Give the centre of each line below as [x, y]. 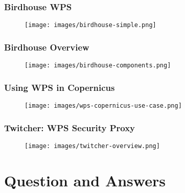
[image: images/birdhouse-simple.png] [90, 25]
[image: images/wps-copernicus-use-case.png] [103, 105]
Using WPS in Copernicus [60, 87]
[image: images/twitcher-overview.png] [92, 146]
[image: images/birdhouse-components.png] [98, 66]
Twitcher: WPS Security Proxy [70, 127]
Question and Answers [85, 180]
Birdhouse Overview [47, 47]
